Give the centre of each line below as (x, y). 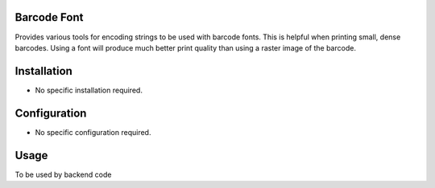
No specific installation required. (89, 90)
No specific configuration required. (93, 132)
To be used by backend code (63, 174)
